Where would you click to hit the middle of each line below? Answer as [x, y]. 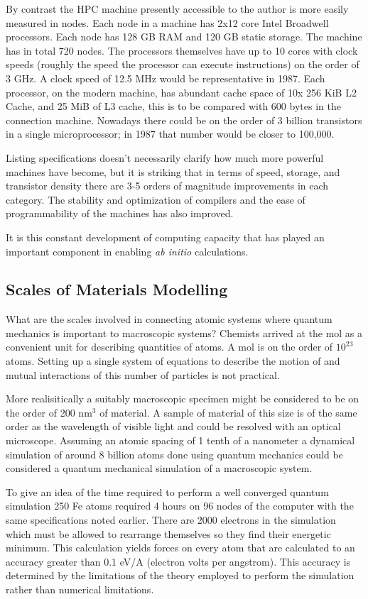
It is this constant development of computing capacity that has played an [165, 237]
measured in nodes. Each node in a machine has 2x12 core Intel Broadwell [167, 22]
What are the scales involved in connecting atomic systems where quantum [169, 319]
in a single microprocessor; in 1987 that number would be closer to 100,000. [170, 134]
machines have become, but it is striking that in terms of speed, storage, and [173, 171]
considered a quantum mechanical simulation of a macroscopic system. [159, 468]
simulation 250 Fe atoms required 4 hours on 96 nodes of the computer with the [180, 506]
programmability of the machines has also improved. [120, 213]
